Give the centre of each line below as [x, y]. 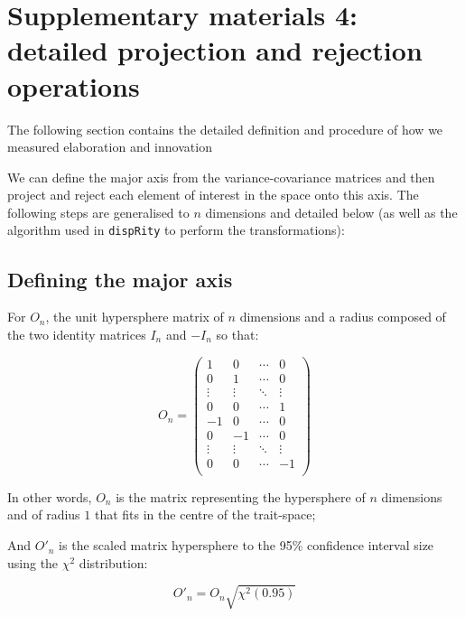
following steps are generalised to [98, 212]
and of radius [44, 514]
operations [74, 85]
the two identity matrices [77, 334]
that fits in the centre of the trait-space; [205, 514]
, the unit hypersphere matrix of [135, 317]
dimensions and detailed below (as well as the [331, 212]
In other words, [50, 496]
